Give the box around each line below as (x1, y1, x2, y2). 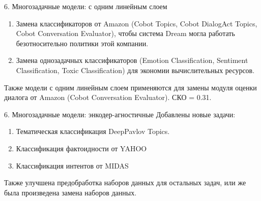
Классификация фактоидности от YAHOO (16, 143, 147, 153)
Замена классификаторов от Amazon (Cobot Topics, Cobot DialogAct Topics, (16, 18, 257, 28)
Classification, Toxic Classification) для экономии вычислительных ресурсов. (16, 64, 255, 75)
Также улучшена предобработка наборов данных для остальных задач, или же (4, 177, 246, 188)
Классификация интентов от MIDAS (16, 160, 129, 171)
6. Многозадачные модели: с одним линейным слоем (4, 1, 167, 11)
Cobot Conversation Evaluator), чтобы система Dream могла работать (16, 28, 235, 39)
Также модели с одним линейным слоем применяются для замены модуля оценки (4, 82, 257, 92)
